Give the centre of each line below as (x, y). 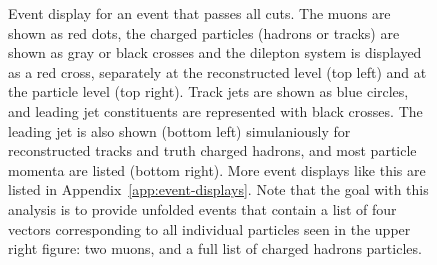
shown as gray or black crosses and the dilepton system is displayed (215, 52)
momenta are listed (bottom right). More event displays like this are (217, 169)
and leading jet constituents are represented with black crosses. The (215, 110)
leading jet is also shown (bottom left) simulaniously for (179, 130)
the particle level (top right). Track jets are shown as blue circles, (208, 91)
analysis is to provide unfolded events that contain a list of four (202, 208)
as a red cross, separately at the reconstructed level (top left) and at (217, 71)
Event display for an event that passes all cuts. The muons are (199, 13)
